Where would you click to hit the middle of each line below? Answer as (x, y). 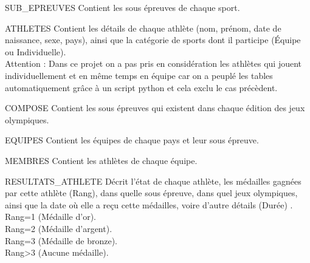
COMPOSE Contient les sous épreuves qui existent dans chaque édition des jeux (155, 108)
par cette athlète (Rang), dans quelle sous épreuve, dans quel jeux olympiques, (151, 193)
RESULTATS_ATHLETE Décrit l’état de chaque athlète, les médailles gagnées (153, 181)
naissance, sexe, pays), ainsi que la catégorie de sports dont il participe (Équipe (153, 40)
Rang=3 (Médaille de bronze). (61, 240)
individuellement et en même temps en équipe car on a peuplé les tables (139, 75)
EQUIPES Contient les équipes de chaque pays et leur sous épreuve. (132, 140)
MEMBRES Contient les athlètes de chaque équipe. (101, 160)
